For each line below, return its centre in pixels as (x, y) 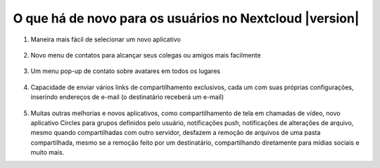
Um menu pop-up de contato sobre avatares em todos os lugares (126, 71)
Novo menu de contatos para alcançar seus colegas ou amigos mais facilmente (146, 55)
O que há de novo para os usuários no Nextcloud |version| (186, 18)
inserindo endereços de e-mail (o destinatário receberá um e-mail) (127, 97)
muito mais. (47, 153)
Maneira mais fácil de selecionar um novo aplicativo (106, 39)
